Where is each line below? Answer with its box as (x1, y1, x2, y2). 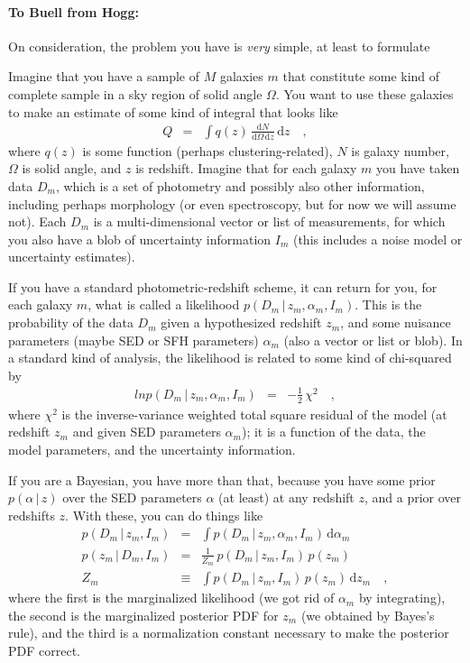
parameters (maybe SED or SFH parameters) (8, 330, 259, 349)
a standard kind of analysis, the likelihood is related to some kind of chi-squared (8, 348, 452, 367)
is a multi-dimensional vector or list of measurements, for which (93, 212, 446, 231)
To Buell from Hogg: (8, 2, 139, 21)
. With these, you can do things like (65, 505, 263, 524)
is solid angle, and (22, 159, 122, 178)
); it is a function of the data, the (241, 422, 426, 441)
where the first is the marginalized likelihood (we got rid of (8, 588, 335, 607)
